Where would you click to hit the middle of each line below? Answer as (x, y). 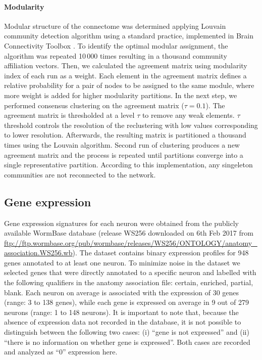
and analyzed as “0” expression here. (61, 352)
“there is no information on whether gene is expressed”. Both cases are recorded (127, 342)
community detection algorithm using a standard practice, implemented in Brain (129, 36)
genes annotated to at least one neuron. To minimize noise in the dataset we (122, 262)
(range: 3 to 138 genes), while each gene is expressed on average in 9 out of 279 (126, 302)
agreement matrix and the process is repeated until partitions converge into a (124, 154)
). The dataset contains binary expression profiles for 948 (161, 253)
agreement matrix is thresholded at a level (69, 115)
